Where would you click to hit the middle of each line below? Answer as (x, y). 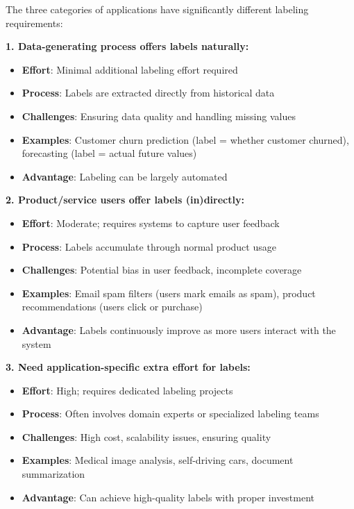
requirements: (34, 23)
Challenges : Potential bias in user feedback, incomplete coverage (162, 270)
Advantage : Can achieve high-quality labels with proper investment (168, 497)
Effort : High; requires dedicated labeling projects (127, 390)
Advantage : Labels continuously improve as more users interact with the (179, 329)
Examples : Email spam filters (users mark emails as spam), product (169, 293)
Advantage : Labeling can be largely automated (125, 176)
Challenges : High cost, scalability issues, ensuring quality (146, 436)
